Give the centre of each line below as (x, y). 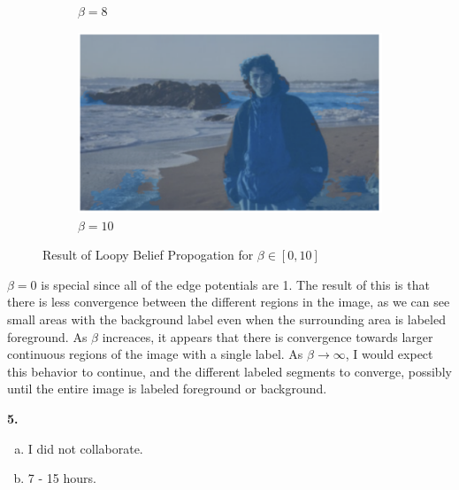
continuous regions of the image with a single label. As (155, 354)
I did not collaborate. (85, 448)
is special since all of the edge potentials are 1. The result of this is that (235, 284)
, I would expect (389, 354)
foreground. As (47, 336)
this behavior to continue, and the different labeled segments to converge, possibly (229, 371)
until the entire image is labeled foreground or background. (167, 389)
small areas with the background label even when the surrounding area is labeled (226, 319)
